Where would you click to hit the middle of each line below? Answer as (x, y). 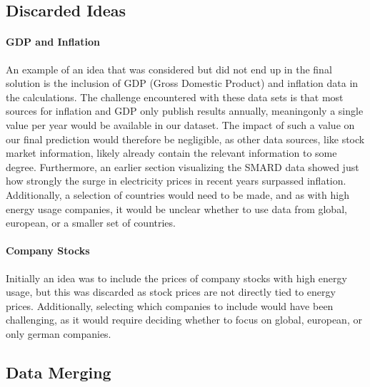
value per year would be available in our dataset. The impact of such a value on (180, 124)
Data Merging (59, 372)
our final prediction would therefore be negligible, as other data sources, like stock (185, 139)
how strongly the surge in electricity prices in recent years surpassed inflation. (176, 181)
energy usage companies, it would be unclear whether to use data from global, (176, 208)
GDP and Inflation (53, 42)
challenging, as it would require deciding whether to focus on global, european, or (184, 320)
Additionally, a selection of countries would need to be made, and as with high (177, 194)
